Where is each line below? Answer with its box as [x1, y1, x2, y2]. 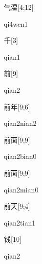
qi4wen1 [4, 18, 28, 29]
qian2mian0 [4, 184, 39, 194]
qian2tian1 [4, 217, 36, 227]
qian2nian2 [4, 118, 37, 128]
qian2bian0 [4, 151, 37, 161]
